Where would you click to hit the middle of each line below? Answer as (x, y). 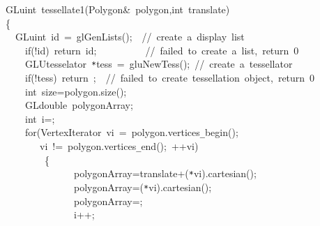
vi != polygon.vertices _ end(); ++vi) (119, 146)
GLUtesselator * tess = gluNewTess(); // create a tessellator (159, 64)
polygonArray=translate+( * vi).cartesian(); (165, 173)
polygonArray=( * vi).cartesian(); (143, 187)
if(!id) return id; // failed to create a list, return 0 (162, 50)
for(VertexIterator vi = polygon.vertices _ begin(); (131, 132)
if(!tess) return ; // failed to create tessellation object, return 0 (170, 78)
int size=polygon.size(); (76, 91)
